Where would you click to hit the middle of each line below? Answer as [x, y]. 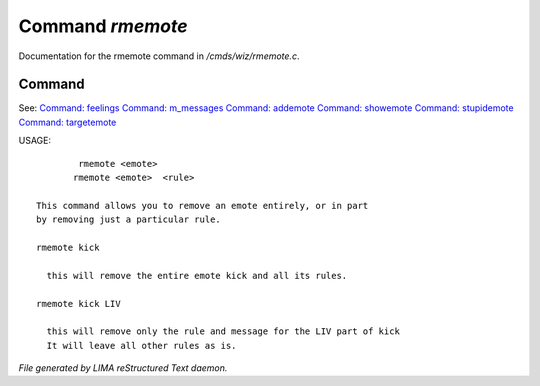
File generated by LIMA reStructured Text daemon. [123, 368]
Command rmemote [103, 26]
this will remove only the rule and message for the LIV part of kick [223, 331]
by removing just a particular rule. [129, 219]
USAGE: [35, 141]
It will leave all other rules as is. [141, 345]
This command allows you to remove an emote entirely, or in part [202, 205]
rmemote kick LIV [78, 303]
